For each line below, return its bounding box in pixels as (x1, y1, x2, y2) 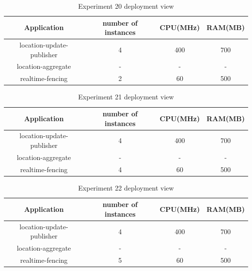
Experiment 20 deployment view (78, 1, 174, 11)
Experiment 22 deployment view (78, 182, 174, 192)
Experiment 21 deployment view (78, 92, 174, 102)
